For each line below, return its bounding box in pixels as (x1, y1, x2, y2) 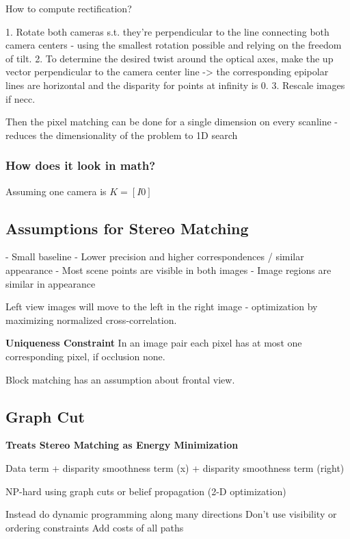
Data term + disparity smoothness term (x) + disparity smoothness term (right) (5, 460, 345, 475)
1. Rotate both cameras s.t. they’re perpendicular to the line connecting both (5, 24, 329, 38)
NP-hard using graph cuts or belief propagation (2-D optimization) (5, 484, 286, 498)
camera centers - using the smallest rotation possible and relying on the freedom (5, 38, 342, 52)
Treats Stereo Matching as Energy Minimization (5, 438, 239, 452)
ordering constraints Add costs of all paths (5, 520, 184, 534)
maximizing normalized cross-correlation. (5, 312, 177, 327)
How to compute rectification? (5, 1, 132, 15)
